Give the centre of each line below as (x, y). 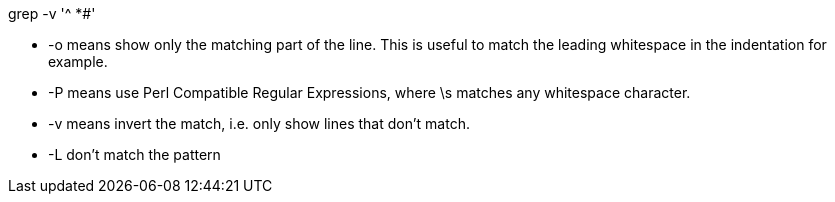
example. (78, 61)
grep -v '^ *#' (52, 13)
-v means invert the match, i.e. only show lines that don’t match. (259, 123)
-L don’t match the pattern (134, 154)
